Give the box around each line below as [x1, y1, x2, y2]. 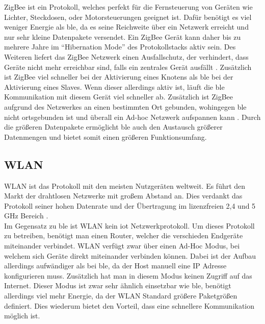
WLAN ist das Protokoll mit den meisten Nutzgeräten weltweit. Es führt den [4, 180, 246, 191]
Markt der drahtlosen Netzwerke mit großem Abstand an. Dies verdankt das [4, 190, 243, 201]
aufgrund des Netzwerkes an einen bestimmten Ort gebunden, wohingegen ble [4, 101, 247, 112]
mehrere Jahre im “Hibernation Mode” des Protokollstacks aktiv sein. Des [4, 41, 236, 52]
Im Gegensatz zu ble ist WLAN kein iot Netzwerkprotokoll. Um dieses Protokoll [4, 220, 255, 231]
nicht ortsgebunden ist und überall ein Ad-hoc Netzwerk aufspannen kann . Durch [4, 111, 261, 122]
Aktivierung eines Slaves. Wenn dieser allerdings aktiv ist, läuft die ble [4, 81, 225, 92]
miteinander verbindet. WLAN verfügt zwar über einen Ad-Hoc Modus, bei [4, 240, 240, 251]
